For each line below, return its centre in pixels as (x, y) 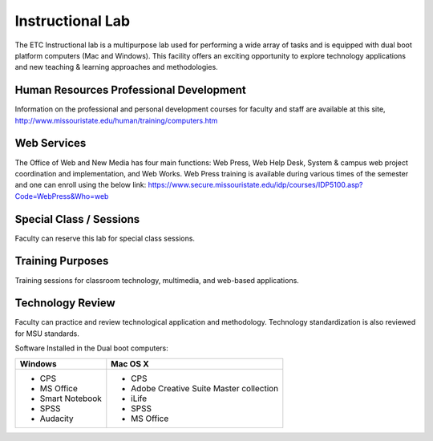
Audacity (57, 419)
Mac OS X (130, 363)
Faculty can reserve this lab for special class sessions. (105, 238)
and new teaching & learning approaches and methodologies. (116, 67)
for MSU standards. (47, 334)
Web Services (51, 143)
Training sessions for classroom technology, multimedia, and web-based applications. (157, 280)
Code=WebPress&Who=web (62, 196)
